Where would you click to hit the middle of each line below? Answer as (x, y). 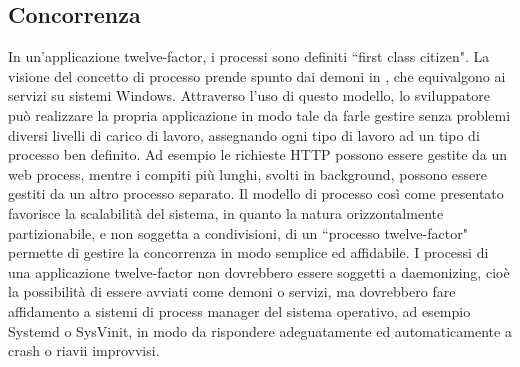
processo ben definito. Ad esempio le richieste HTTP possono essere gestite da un (258, 154)
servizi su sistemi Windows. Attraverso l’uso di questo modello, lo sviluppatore (249, 95)
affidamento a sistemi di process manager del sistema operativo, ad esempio (239, 310)
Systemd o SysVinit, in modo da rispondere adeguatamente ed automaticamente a (260, 330)
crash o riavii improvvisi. (84, 350)
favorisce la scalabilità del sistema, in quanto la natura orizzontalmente (226, 212)
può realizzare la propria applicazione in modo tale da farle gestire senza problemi (259, 114)
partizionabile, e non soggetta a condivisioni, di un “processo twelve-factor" (238, 232)
